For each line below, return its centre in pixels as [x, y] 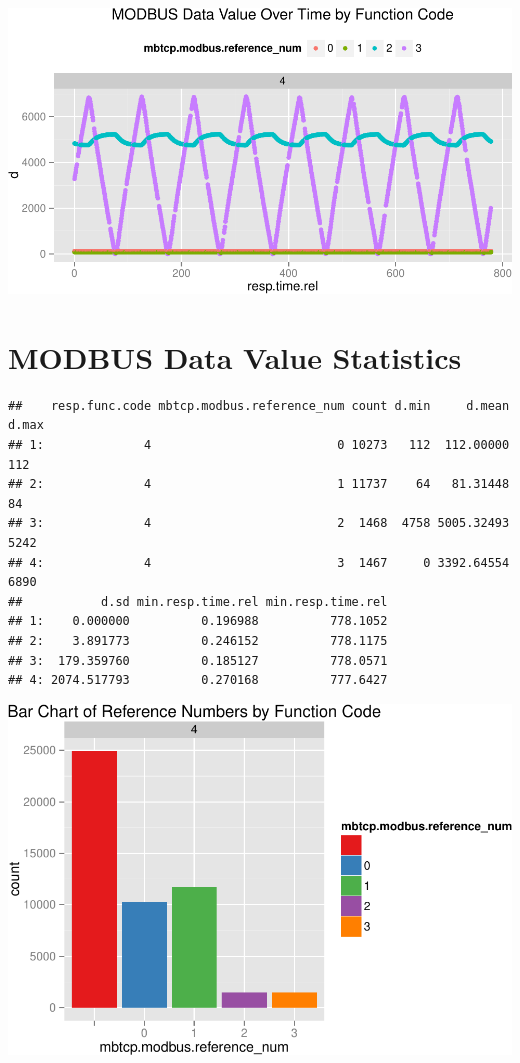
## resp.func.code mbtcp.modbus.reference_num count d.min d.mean [259, 405]
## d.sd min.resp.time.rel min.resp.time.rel [198, 601]
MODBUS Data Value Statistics [235, 356]
